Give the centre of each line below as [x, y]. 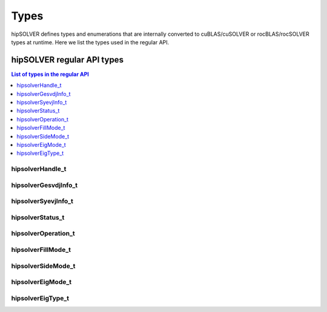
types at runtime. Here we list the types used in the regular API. [90, 42]
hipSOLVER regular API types [68, 60]
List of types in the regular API [50, 74]
